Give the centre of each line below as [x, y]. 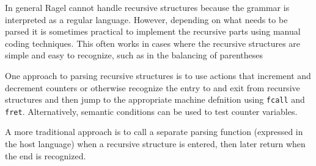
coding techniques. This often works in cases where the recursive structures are [153, 43]
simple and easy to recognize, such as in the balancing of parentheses [134, 55]
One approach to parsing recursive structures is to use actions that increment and [158, 75]
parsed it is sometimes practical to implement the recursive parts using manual [153, 31]
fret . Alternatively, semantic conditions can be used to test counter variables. [151, 111]
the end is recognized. [46, 155]
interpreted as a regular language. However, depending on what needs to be [146, 19]
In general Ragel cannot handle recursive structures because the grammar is [147, 7]
